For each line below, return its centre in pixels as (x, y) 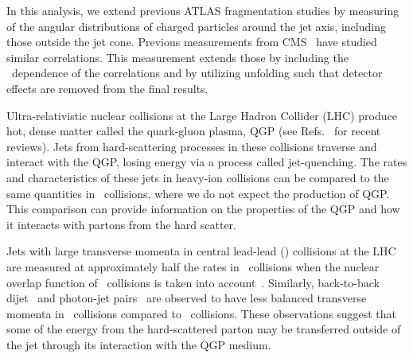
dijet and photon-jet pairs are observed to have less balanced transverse (187, 298)
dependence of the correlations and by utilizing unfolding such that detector (197, 73)
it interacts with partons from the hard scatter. (121, 224)
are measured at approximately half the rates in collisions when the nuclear (193, 266)
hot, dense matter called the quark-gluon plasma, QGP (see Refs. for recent (194, 131)
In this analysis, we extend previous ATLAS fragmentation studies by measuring (203, 10)
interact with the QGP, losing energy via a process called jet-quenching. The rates (207, 162)
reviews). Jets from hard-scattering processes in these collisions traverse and (192, 146)
